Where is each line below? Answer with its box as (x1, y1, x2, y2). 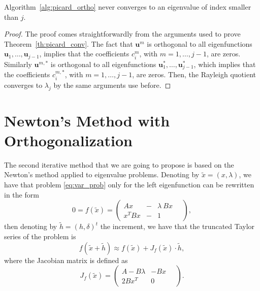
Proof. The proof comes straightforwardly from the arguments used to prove (4, 28, 241, 39)
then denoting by (4, 221, 57, 232)
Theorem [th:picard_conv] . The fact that (4, 38, 133, 49)
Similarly (4, 58, 32, 69)
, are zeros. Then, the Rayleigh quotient (132, 69, 256, 80)
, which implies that (193, 58, 256, 69)
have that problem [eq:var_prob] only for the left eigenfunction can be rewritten (4, 179, 254, 189)
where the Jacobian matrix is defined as (4, 254, 128, 265)
